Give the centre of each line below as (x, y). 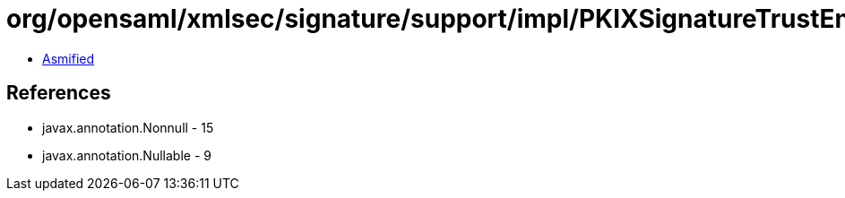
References (59, 93)
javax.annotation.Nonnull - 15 (128, 127)
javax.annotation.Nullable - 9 (127, 155)
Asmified (69, 58)
